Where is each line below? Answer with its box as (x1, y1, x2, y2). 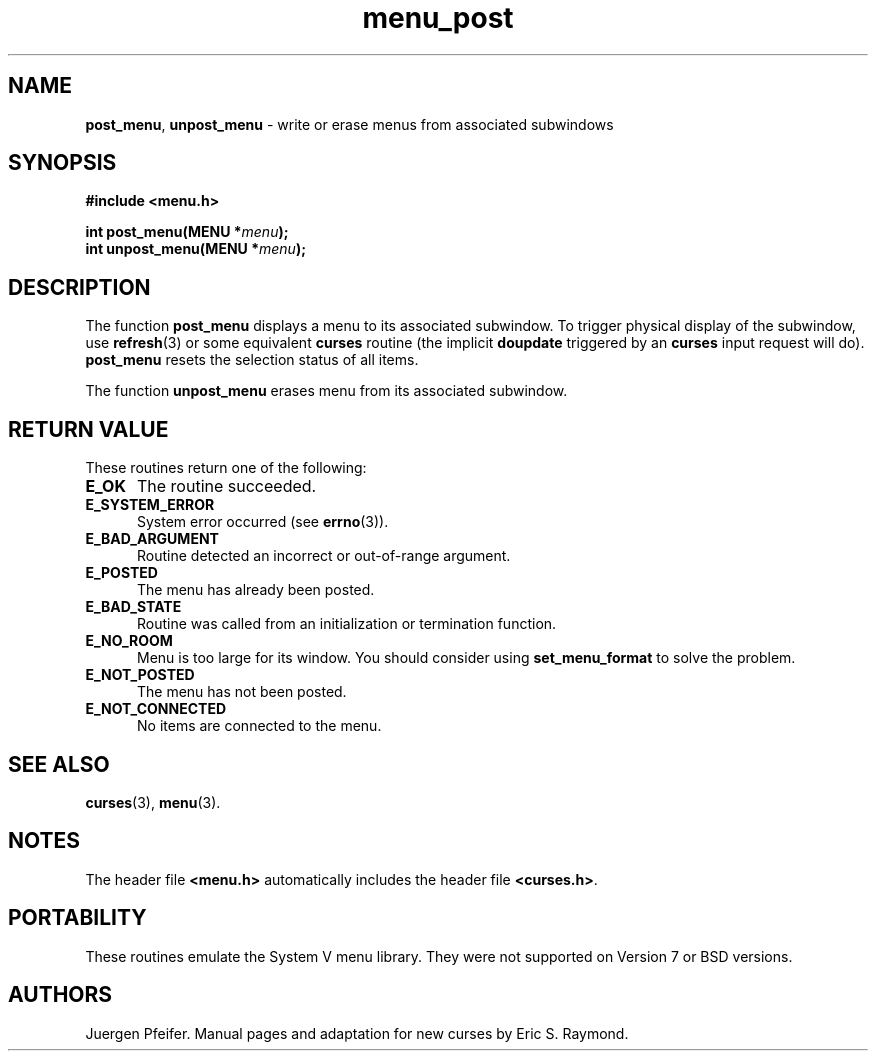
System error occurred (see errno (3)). (137, 513, 389, 531)
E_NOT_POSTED (85, 666, 195, 684)
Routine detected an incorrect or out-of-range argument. (137, 547, 511, 565)
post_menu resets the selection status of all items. (85, 351, 419, 369)
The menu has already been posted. (137, 581, 375, 599)
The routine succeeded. (136, 476, 317, 497)
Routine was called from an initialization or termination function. (137, 615, 557, 633)
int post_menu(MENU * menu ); (85, 223, 289, 241)
